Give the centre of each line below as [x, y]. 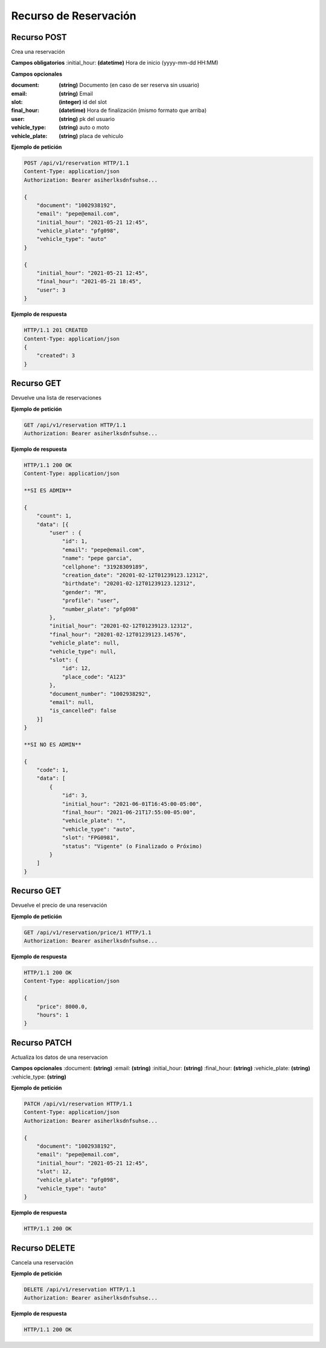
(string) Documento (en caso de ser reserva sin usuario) [129, 85]
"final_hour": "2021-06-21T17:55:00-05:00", [129, 812]
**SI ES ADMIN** [48, 491]
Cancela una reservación [42, 1262]
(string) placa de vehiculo [91, 136]
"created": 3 [56, 356]
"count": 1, [54, 516]
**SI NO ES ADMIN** [53, 744]
